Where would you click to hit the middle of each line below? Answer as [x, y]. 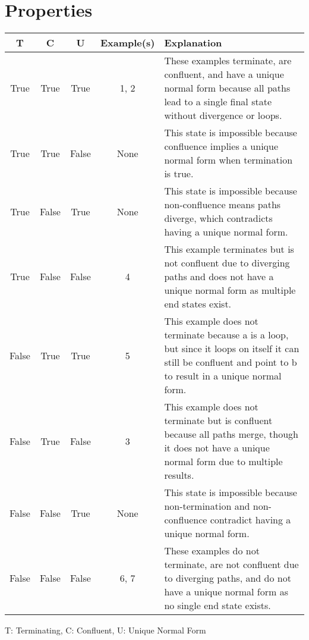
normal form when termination [228, 160]
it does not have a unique [217, 448]
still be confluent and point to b [231, 362]
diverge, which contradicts [218, 218]
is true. [179, 174]
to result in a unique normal [223, 376]
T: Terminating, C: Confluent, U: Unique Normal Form [105, 630]
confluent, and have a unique [224, 74]
